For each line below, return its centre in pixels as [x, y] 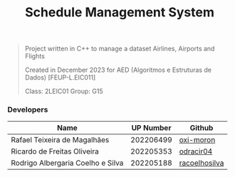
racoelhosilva [202, 163]
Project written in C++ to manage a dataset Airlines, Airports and [120, 49]
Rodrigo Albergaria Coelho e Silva [67, 163]
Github [202, 128]
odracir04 [196, 151]
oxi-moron [197, 140]
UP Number [151, 128]
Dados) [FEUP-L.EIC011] [60, 77]
